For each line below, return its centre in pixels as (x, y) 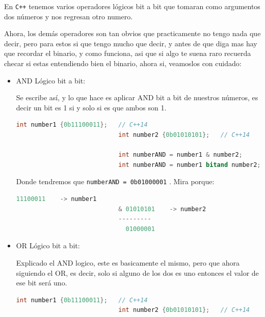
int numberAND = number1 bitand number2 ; (190, 165)
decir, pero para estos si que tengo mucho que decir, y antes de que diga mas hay (131, 43)
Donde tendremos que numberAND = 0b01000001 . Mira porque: (115, 181)
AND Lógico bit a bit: (51, 80)
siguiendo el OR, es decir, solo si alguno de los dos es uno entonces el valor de (137, 272)
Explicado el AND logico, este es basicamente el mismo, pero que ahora (128, 263)
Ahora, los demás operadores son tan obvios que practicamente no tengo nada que (132, 33)
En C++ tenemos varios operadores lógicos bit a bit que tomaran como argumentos (132, 6)
